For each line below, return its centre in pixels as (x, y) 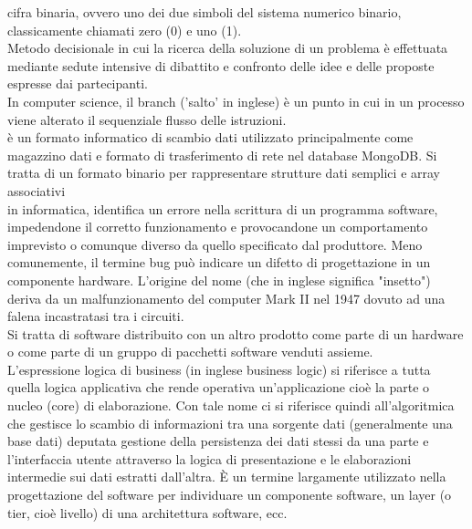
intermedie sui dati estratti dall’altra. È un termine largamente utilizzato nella (227, 477)
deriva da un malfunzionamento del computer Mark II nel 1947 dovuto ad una (226, 298)
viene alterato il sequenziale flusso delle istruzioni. (147, 119)
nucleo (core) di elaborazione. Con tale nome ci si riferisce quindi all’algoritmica (231, 405)
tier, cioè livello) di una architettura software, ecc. (147, 512)
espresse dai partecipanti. (78, 83)
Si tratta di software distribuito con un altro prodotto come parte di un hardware (236, 333)
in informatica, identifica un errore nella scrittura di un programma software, (223, 208)
